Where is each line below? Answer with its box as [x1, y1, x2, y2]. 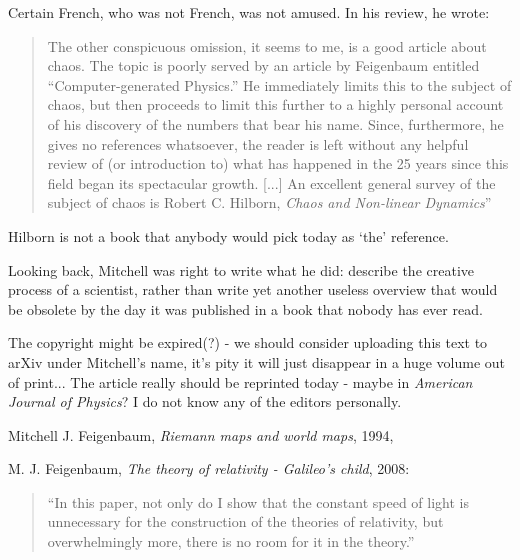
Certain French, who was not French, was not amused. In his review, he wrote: [8, 2, 490, 22]
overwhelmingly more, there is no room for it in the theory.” [47, 531, 415, 552]
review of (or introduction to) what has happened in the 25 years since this [47, 153, 509, 174]
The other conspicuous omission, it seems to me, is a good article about [47, 35, 487, 56]
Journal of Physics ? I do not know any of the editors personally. [8, 391, 402, 412]
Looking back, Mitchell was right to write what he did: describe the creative [8, 259, 474, 280]
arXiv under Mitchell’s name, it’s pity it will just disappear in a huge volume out [8, 351, 506, 372]
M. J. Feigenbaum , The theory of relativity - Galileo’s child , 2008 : [8, 458, 410, 479]
